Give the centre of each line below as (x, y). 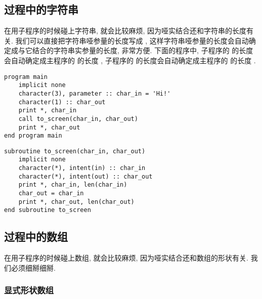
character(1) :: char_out (62, 102)
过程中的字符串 (41, 9)
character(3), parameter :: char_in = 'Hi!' (95, 93)
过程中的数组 (36, 237)
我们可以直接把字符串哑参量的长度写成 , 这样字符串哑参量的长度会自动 (132, 40)
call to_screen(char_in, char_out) (78, 119)
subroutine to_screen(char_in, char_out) (75, 151)
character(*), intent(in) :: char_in (82, 168)
